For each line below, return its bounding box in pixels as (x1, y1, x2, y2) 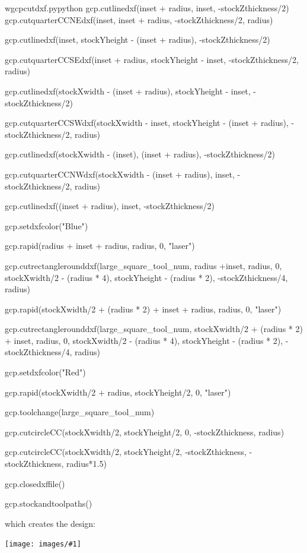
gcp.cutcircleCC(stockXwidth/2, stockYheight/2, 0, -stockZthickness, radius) (5, 425, 284, 438)
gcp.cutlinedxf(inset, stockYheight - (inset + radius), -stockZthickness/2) (5, 33, 270, 46)
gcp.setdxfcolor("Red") (5, 366, 86, 378)
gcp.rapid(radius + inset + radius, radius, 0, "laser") (5, 239, 195, 252)
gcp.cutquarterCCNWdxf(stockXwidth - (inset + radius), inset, (5, 168, 235, 180)
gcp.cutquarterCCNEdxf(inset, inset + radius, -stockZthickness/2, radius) (5, 13, 273, 26)
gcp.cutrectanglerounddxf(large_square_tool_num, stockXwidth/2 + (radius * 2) (5, 323, 303, 335)
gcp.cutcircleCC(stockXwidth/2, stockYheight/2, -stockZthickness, (5, 445, 247, 458)
